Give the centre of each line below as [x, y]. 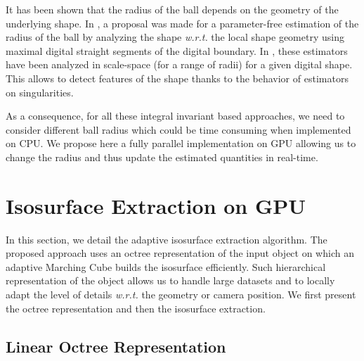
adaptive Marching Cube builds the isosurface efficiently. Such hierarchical [166, 266]
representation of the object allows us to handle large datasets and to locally [170, 280]
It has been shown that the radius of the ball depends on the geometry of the [172, 9]
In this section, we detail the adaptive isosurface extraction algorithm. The [167, 239]
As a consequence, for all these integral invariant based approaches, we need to [175, 116]
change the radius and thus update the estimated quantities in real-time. [162, 157]
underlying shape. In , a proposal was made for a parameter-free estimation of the [182, 23]
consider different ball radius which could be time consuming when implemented [178, 129]
